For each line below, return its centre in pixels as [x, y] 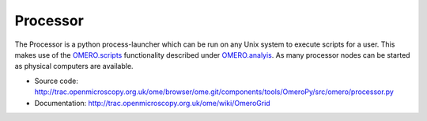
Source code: [56, 81]
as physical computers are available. [74, 66]
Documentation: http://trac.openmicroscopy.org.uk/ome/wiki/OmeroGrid [152, 103]
